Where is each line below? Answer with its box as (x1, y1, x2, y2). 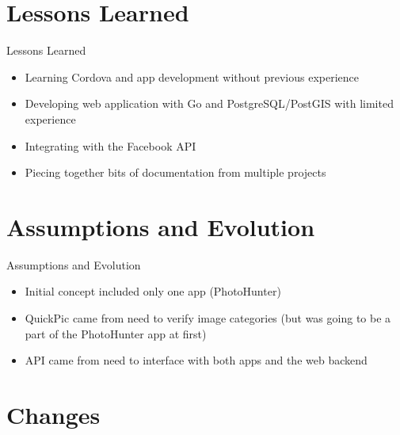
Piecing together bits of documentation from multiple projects (25, 164, 326, 181)
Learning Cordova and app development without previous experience (25, 68, 360, 85)
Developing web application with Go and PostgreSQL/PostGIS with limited (25, 95, 394, 112)
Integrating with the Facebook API (25, 137, 196, 154)
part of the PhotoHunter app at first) (25, 325, 207, 342)
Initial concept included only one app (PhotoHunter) (25, 283, 281, 300)
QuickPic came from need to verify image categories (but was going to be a (25, 310, 391, 326)
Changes (6, 398, 101, 430)
